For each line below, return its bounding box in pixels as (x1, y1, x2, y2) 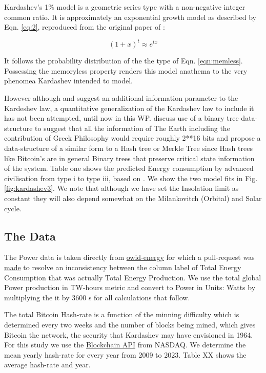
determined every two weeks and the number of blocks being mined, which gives (4, 319, 256, 330)
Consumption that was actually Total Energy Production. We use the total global (4, 272, 261, 282)
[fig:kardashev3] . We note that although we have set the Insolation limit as (4, 183, 239, 193)
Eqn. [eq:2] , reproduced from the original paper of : (4, 21, 165, 32)
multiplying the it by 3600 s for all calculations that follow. (4, 292, 190, 302)
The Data (4, 228, 56, 244)
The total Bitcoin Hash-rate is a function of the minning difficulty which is (4, 309, 239, 320)
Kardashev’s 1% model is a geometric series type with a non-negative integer (4, 2, 245, 12)
